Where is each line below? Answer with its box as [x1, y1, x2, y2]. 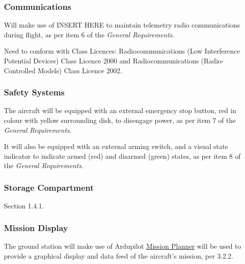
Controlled [4, 65, 36, 75]
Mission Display [4, 221, 68, 234]
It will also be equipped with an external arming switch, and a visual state [4, 141, 228, 151]
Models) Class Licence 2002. [37, 65, 122, 75]
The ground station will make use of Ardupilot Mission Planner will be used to [4, 241, 241, 251]
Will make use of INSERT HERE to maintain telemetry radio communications [4, 20, 240, 30]
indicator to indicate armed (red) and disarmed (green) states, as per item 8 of [4, 150, 241, 161]
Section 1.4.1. [4, 201, 44, 211]
